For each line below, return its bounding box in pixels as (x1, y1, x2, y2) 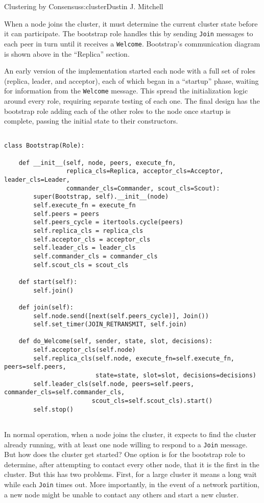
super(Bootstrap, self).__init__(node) (33, 193, 169, 201)
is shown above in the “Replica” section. (4, 48, 130, 59)
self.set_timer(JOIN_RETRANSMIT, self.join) (33, 321, 187, 328)
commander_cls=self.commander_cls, (4, 389, 125, 396)
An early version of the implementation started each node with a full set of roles (4, 65, 256, 76)
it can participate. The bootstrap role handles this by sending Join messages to (4, 28, 253, 39)
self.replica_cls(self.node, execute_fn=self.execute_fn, (33, 354, 235, 362)
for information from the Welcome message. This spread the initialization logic (4, 85, 248, 96)
